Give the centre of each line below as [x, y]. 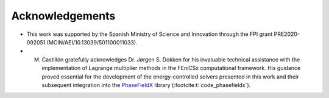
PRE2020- [287, 34]
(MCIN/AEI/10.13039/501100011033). [92, 42]
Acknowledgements [63, 16]
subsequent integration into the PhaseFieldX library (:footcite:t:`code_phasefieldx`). [146, 85]
